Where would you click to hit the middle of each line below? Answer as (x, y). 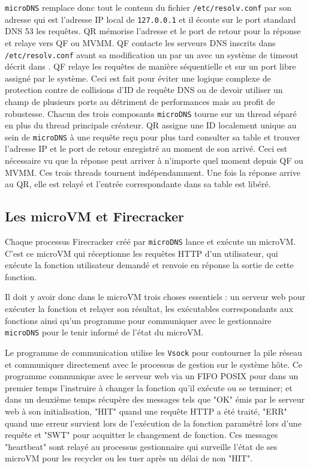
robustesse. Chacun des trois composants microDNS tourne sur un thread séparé (151, 113)
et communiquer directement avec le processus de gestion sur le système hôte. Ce (154, 364)
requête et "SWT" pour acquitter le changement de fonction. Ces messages (142, 435)
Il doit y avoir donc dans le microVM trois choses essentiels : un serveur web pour (155, 297)
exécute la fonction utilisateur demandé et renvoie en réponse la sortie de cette (149, 265)
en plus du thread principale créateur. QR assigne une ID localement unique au (151, 125)
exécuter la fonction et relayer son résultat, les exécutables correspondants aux (149, 309)
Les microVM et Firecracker (94, 216)
